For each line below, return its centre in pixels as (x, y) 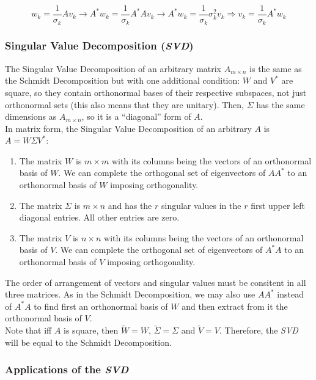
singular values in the (201, 205)
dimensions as (31, 116)
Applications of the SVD (67, 369)
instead (290, 294)
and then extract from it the (235, 306)
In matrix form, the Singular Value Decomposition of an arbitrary (128, 128)
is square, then (91, 330)
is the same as (276, 68)
